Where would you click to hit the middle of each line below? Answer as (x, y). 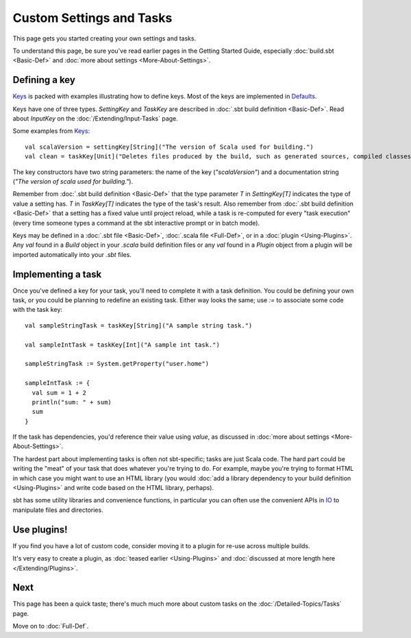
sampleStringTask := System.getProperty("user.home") (117, 364)
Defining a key (44, 80)
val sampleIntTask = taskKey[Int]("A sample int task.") (123, 345)
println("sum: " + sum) (72, 402)
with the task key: (38, 310)
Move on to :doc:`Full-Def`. (51, 626)
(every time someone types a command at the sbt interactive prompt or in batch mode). (136, 223)
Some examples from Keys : (51, 131)
